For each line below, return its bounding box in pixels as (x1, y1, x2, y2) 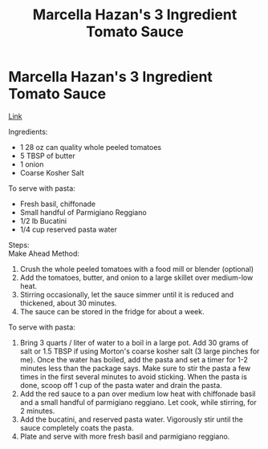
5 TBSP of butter (19, 151, 75, 160)
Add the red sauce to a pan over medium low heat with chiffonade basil (19, 389, 256, 398)
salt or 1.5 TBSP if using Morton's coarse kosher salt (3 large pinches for (19, 346, 260, 356)
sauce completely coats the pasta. (19, 423, 134, 432)
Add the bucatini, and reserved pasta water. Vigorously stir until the (19, 415, 243, 424)
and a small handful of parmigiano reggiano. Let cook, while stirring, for (19, 397, 257, 407)
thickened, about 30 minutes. (19, 298, 117, 308)
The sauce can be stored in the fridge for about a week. (19, 306, 205, 316)
